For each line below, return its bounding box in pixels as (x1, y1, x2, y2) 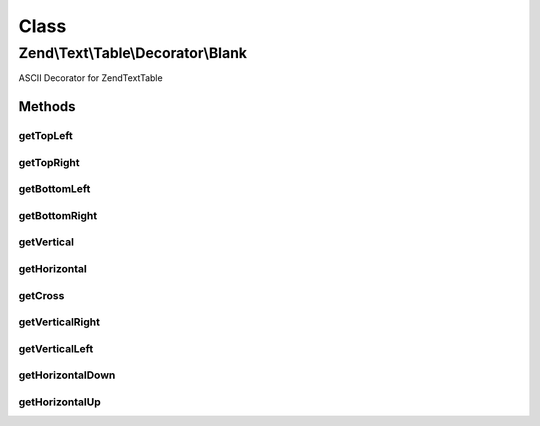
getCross (18, 288, 65, 302)
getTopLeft (18, 129, 74, 143)
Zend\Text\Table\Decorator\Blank (18, 44, 248, 62)
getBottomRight (18, 208, 98, 222)
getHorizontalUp (18, 395, 102, 409)
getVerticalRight (18, 315, 100, 329)
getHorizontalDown (18, 368, 116, 382)
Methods (18, 98, 76, 115)
